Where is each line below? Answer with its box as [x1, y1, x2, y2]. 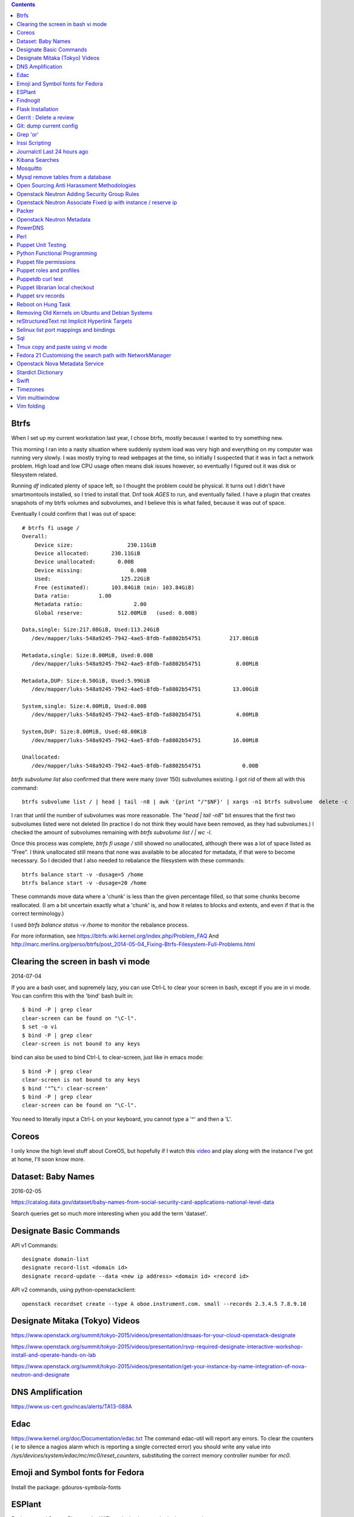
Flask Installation [16, 105, 59, 112]
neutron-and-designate [11, 1371, 70, 1379]
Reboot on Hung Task [16, 300, 71, 308]
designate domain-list [22, 1256, 90, 1263]
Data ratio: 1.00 [34, 592, 112, 599]
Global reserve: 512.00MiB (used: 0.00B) [34, 609, 198, 616]
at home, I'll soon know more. [11, 1156, 85, 1163]
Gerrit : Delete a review [16, 114, 75, 121]
